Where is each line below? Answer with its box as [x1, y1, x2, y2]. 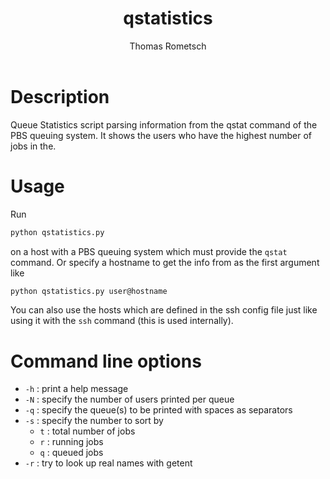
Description [10, 85, 110, 108]
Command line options [10, 350, 202, 372]
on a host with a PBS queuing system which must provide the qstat [10, 245, 288, 257]
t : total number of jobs [39, 425, 136, 437]
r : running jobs [39, 436, 104, 448]
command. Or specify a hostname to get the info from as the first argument [10, 256, 320, 268]
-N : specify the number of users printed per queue [24, 393, 235, 406]
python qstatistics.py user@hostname [10, 286, 168, 296]
